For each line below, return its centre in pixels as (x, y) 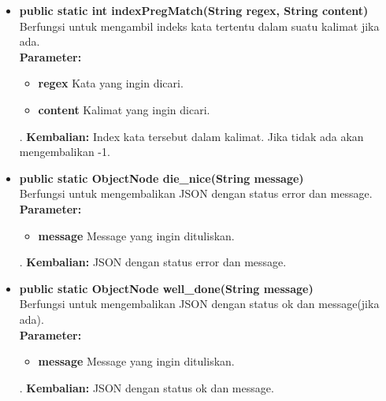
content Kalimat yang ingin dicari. (124, 109)
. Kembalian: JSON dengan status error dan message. (153, 262)
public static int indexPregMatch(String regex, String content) (194, 10)
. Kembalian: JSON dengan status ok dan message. (147, 387)
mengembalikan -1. (65, 152)
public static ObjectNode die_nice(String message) (161, 178)
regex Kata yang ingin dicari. (111, 83)
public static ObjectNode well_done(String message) (166, 288)
